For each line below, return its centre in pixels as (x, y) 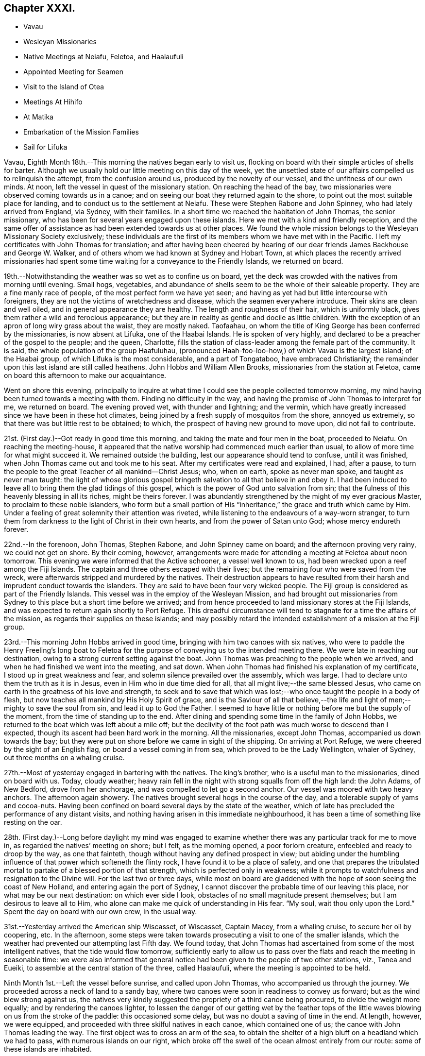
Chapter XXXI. (40, 8)
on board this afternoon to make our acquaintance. (85, 375)
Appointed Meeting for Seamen (73, 72)
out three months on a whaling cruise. (64, 758)
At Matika (38, 117)
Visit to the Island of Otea (64, 87)
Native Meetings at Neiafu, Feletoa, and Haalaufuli (103, 57)
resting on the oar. (33, 822)
